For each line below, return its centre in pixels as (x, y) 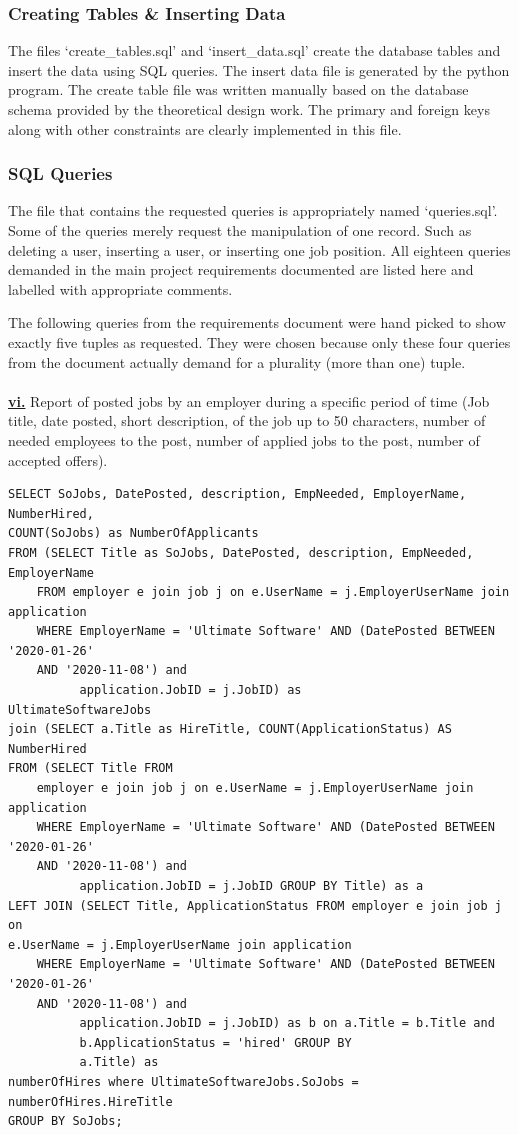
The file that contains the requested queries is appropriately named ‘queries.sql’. (253, 210)
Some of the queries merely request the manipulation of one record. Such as (240, 230)
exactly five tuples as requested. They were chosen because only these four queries (259, 341)
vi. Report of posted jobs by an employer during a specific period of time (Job (249, 400)
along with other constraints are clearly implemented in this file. (205, 128)
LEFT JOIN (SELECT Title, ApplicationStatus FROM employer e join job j (255, 905)
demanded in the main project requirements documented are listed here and (241, 269)
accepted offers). (58, 459)
